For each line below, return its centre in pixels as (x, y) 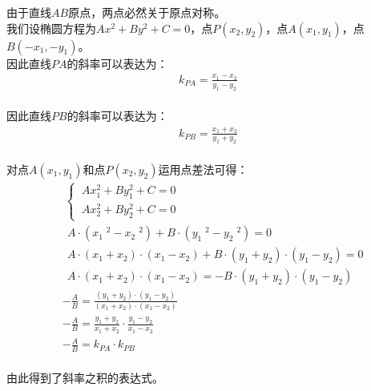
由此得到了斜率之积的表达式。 (85, 377)
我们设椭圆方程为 (51, 28)
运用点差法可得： (203, 169)
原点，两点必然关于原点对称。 (147, 12)
